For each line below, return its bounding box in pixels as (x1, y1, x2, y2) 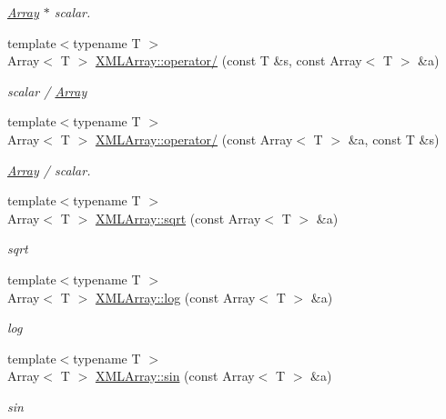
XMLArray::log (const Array (95, 287, 256, 306)
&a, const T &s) (348, 129, 440, 148)
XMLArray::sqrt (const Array (95, 208, 261, 227)
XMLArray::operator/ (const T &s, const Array (95, 51, 362, 70)
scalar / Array (7, 81, 87, 100)
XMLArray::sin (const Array (95, 366, 255, 385)
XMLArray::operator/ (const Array (95, 129, 293, 148)
